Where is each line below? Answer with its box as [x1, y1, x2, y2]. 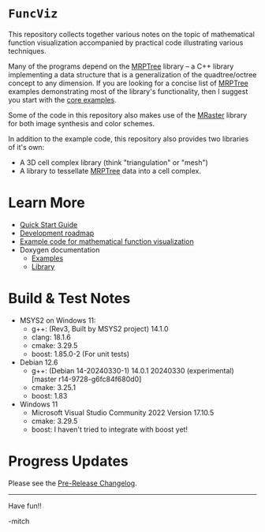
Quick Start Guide [19, 219, 78, 229]
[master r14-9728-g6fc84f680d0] [31, 374, 142, 384]
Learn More [8, 194, 85, 212]
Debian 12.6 [19, 358, 58, 367]
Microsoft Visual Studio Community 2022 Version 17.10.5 [31, 407, 215, 417]
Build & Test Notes [8, 290, 131, 308]
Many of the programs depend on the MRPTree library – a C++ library [8, 62, 234, 71]
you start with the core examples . [8, 95, 117, 104]
